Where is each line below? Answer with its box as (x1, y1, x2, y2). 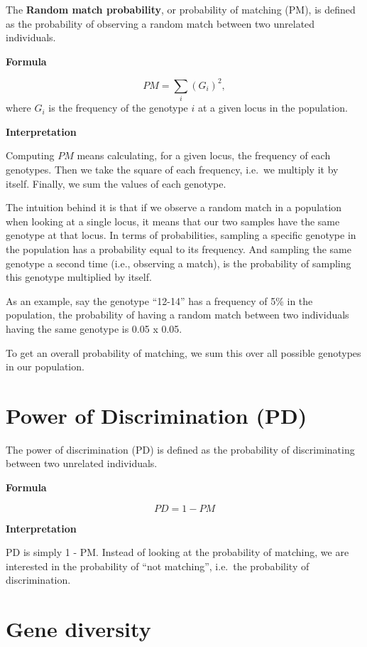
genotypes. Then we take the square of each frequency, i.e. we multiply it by (6, 161, 339, 176)
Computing (6, 148, 55, 163)
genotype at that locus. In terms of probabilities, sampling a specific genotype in (6, 228, 356, 242)
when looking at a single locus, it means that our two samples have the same (6, 213, 340, 228)
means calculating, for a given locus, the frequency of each (77, 148, 331, 163)
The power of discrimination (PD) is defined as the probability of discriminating (6, 442, 355, 456)
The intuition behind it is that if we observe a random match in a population (6, 200, 342, 215)
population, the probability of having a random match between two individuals (6, 307, 349, 322)
